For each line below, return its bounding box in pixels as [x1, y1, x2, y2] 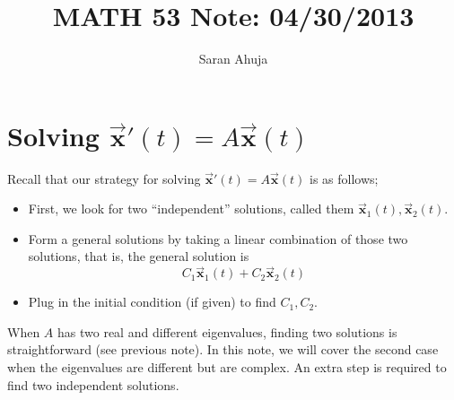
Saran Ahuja [198, 49, 268, 68]
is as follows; [310, 169, 379, 187]
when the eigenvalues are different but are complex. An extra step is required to [7, 358, 447, 377]
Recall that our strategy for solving [7, 169, 201, 187]
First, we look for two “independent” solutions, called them [28, 199, 354, 218]
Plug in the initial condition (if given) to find [28, 292, 276, 311]
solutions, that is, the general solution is [28, 247, 249, 265]
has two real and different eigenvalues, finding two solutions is [57, 322, 397, 341]
